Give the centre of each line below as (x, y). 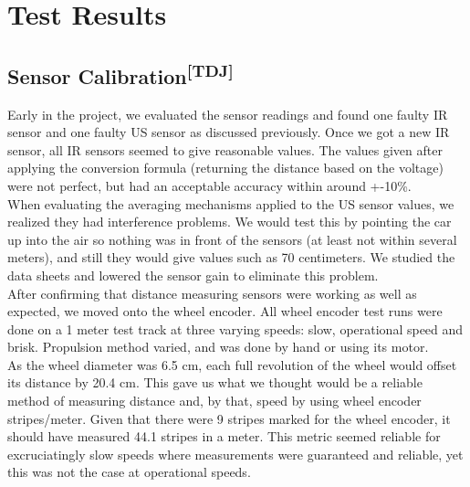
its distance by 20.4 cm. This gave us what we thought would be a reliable (215, 382)
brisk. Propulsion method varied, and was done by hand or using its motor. (218, 347)
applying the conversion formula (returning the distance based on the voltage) (225, 168)
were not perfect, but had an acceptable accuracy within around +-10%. (209, 185)
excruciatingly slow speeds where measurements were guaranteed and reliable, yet (235, 454)
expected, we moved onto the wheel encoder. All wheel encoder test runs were (225, 311)
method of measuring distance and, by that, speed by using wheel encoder (214, 401)
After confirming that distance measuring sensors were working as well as (212, 293)
